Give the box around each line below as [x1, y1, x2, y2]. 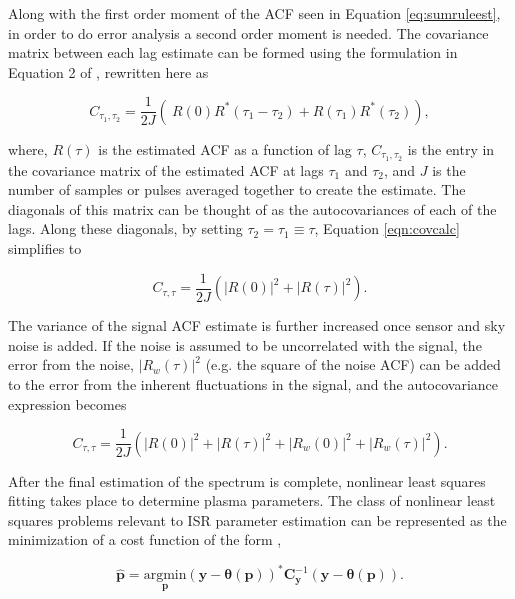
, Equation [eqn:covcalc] [314, 218, 460, 239]
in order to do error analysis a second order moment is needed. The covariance [8, 22, 489, 43]
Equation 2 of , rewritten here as [8, 61, 209, 82]
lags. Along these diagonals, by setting [8, 218, 243, 239]
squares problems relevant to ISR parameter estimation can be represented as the [8, 509, 507, 530]
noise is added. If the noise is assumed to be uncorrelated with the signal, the [8, 334, 482, 355]
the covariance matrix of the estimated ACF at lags [8, 159, 324, 180]
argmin [143, 568, 187, 583]
